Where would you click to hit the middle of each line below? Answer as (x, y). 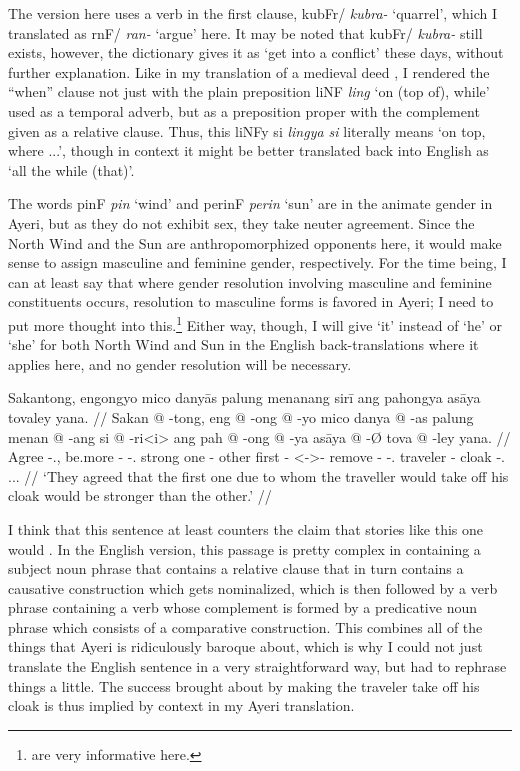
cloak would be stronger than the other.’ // (140, 495)
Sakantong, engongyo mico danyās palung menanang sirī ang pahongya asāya (244, 397)
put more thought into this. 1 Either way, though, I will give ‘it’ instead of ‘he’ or (255, 323)
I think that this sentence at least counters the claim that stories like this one (246, 528)
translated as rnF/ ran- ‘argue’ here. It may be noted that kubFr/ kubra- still (245, 32)
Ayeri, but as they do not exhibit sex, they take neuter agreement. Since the (241, 222)
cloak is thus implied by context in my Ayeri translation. (181, 705)
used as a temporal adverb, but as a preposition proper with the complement (244, 110)
